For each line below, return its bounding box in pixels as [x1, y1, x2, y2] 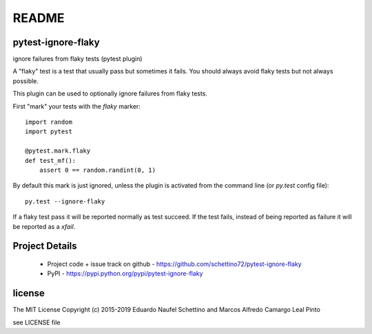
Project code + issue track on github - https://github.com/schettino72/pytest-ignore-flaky [47, 260, 302, 268]
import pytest [25, 128, 72, 135]
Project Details [12, 241, 77, 252]
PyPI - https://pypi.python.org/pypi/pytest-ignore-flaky [47, 269, 203, 278]
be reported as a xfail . [12, 222, 76, 230]
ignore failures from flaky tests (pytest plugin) [12, 55, 143, 63]
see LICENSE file [12, 318, 61, 326]
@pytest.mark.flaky [25, 147, 91, 155]
